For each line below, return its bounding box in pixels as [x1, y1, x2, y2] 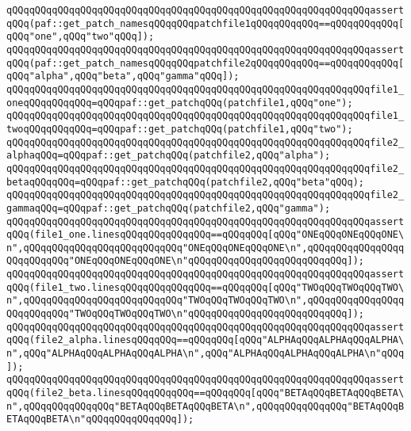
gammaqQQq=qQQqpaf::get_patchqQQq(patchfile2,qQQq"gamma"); [6, 202, 331, 214]
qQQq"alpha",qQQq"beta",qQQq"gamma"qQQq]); [6, 71, 240, 82]
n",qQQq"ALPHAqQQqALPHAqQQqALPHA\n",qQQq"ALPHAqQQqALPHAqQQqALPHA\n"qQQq [6, 348, 405, 360]
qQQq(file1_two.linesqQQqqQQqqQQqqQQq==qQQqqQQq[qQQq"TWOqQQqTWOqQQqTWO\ [6, 281, 405, 293]
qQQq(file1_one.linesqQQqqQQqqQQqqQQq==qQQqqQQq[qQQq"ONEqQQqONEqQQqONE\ [6, 229, 405, 241]
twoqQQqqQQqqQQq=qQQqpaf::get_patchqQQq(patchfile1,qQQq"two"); [6, 123, 353, 135]
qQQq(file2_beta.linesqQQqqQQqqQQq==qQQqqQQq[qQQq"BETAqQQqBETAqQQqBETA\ [6, 387, 405, 399]
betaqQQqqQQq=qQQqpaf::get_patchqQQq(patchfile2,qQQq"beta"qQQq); [6, 176, 365, 188]
